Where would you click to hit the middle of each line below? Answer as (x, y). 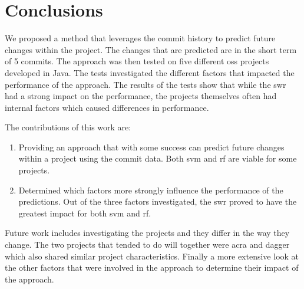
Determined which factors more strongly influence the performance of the (151, 190)
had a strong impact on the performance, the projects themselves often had (141, 96)
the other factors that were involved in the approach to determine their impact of (152, 267)
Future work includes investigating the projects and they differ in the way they (147, 233)
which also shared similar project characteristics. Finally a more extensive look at (152, 256)
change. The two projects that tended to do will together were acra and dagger (147, 244)
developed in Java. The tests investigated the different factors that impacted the (150, 72)
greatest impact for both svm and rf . (85, 213)
